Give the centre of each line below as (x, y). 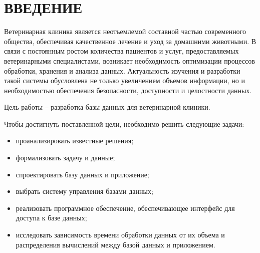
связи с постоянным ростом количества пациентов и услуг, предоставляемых (121, 51)
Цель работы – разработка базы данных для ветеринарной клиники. (107, 107)
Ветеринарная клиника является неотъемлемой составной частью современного (125, 31)
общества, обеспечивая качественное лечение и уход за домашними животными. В (130, 41)
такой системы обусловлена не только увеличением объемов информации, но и (125, 80)
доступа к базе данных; (51, 218)
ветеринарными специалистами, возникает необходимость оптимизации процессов (129, 60)
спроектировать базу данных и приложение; (82, 174)
